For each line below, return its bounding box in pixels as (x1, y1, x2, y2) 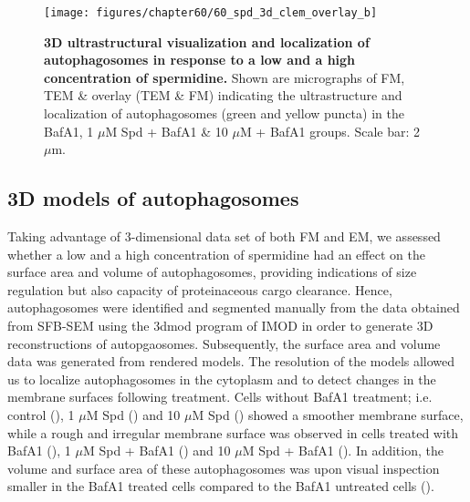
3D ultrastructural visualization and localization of (44, 32, 370, 51)
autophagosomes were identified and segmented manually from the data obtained (7, 298, 460, 317)
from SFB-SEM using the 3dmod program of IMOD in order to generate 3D (7, 315, 433, 334)
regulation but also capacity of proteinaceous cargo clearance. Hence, (7, 280, 392, 299)
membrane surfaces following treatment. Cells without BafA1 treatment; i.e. (7, 387, 433, 406)
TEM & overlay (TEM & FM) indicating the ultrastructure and (44, 86, 402, 105)
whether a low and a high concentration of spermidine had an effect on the (7, 244, 425, 263)
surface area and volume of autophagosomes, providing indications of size (7, 262, 417, 282)
